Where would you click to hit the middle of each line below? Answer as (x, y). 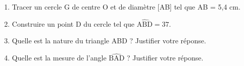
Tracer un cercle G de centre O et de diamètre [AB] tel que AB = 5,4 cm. (126, 7)
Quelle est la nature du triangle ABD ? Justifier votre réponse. (109, 41)
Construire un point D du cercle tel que (73, 23)
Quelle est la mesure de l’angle (59, 58)
